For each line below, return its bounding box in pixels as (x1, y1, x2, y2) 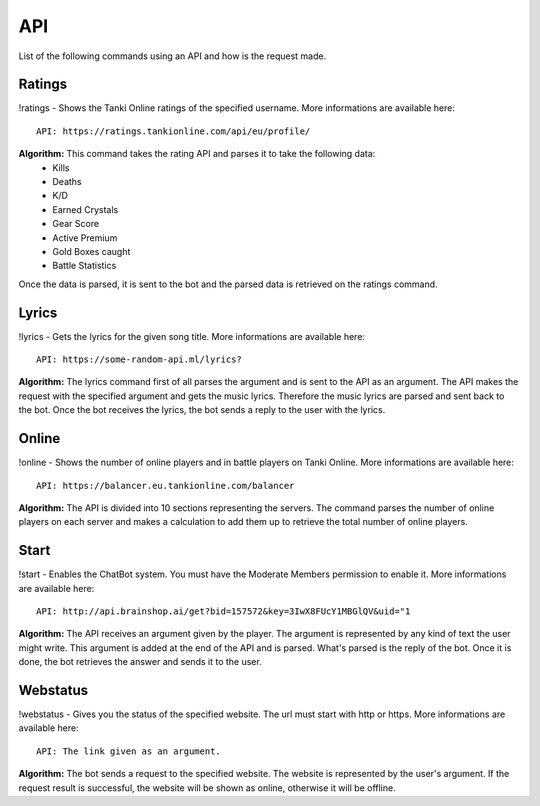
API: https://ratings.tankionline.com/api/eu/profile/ (36, 125, 311, 137)
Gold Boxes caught (52, 245, 131, 257)
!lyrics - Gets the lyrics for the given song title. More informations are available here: (18, 330, 365, 342)
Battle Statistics (52, 260, 117, 272)
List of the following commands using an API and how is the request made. (18, 50, 327, 62)
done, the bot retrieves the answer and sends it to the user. (18, 656, 262, 668)
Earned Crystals (52, 203, 119, 215)
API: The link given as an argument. (36, 745, 222, 757)
